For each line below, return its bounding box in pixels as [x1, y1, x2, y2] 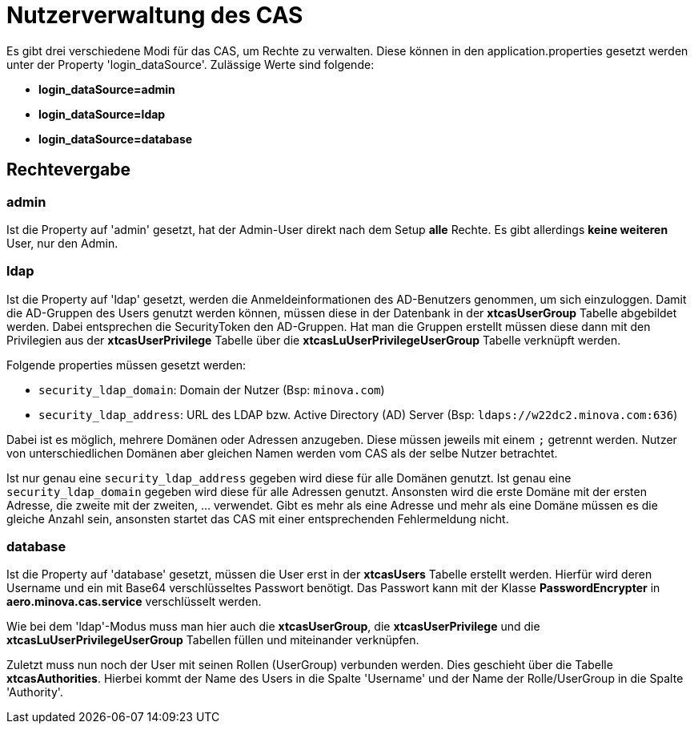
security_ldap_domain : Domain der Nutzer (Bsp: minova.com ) [38, 382, 385, 397]
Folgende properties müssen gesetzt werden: [6, 357, 247, 372]
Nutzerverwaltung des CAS [6, 2, 303, 29]
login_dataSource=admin [38, 82, 175, 96]
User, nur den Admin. [6, 236, 118, 250]
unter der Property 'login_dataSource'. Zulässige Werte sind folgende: [6, 57, 375, 71]
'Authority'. [6, 685, 63, 700]
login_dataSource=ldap [38, 107, 166, 121]
